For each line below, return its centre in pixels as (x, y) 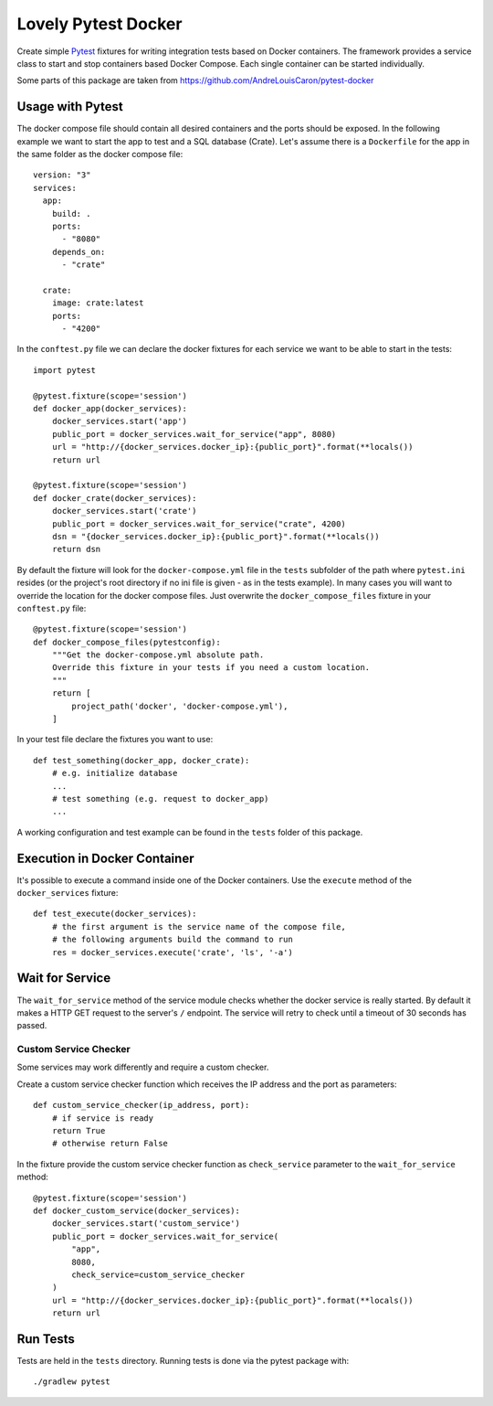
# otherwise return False (110, 1144)
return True (79, 1131)
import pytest (64, 370)
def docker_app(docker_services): (110, 409)
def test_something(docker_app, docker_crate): (142, 760)
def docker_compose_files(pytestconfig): (127, 642)
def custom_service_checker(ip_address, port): (142, 1105)
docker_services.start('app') (119, 421)
